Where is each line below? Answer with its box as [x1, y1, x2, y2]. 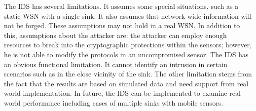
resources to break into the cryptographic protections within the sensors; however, [4, 39, 252, 50]
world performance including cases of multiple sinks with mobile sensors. [4, 97, 223, 108]
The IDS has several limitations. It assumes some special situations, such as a [4, 1, 239, 11]
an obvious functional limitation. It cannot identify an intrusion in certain [4, 59, 227, 69]
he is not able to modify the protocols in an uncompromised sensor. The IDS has [4, 49, 249, 59]
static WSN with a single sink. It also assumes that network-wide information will [4, 10, 252, 21]
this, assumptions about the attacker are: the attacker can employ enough [4, 30, 227, 40]
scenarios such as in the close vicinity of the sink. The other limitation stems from [4, 69, 252, 79]
